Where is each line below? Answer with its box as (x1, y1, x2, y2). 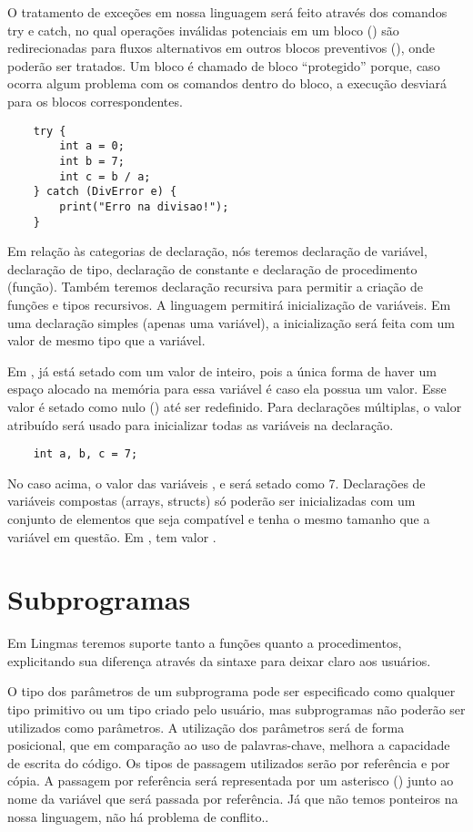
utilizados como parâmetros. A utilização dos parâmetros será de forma (7, 717, 405, 736)
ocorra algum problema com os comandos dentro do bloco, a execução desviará (7, 74, 447, 93)
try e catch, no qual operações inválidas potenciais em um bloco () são (7, 20, 399, 39)
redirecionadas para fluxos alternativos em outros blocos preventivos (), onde (7, 38, 436, 57)
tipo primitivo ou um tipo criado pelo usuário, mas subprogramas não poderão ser (7, 700, 466, 719)
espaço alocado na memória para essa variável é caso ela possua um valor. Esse (7, 379, 447, 398)
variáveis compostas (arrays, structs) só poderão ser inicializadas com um (7, 491, 416, 510)
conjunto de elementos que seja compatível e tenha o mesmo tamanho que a (7, 508, 430, 528)
